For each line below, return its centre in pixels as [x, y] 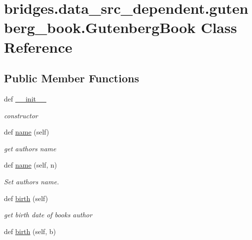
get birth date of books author [48, 215]
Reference [38, 47]
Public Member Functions [72, 78]
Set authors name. [32, 181]
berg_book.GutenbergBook [100, 27]
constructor [21, 115]
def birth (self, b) [30, 231]
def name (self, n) [31, 165]
